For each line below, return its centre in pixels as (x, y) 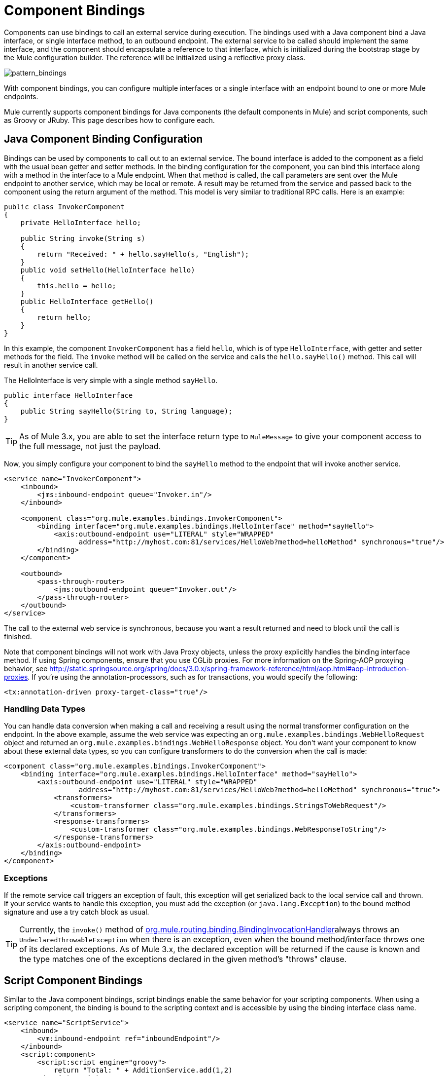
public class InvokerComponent (64, 207)
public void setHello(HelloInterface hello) (108, 270)
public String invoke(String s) (83, 238)
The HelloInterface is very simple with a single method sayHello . (111, 380)
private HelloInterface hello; (81, 222)
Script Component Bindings (73, 980)
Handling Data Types (45, 709)
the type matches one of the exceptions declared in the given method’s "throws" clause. (183, 959)
